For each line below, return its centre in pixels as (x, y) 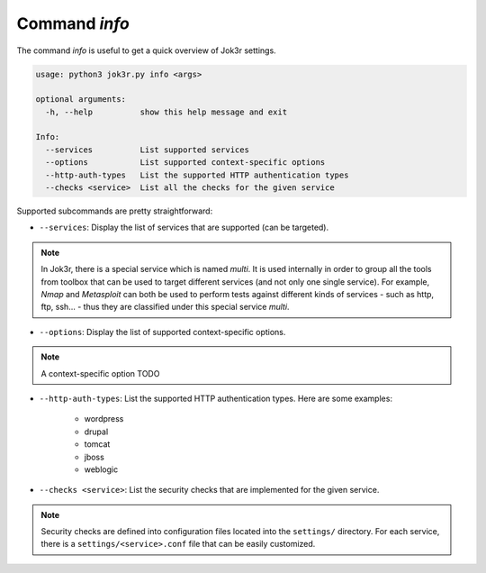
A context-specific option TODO (100, 373)
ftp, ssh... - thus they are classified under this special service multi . (165, 307)
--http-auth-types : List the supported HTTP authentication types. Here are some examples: (216, 398)
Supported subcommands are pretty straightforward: (115, 211)
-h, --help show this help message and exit (166, 112)
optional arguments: (81, 100)
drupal (96, 432)
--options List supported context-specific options (185, 163)
